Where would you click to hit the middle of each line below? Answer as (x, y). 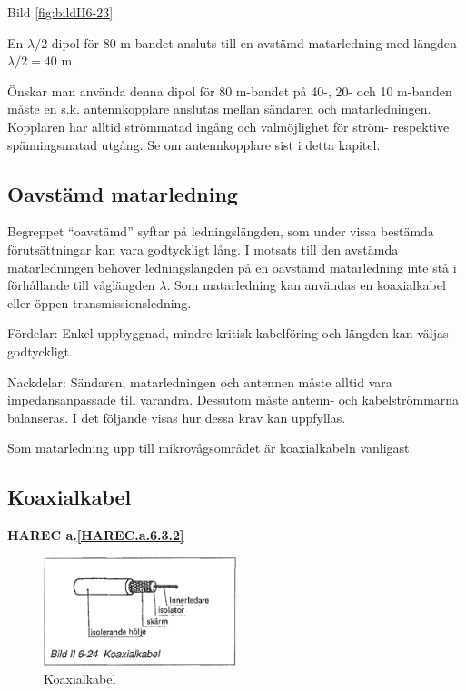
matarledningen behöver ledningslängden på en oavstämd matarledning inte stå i (232, 267)
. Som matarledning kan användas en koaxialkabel (306, 285)
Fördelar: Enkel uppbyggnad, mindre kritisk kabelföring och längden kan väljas (228, 333)
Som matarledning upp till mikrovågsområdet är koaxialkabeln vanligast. (210, 448)
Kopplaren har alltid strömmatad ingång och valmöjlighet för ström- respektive (228, 126)
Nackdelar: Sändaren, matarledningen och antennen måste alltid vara (200, 381)
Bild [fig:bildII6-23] (60, 12)
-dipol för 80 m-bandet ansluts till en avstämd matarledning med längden (252, 42)
